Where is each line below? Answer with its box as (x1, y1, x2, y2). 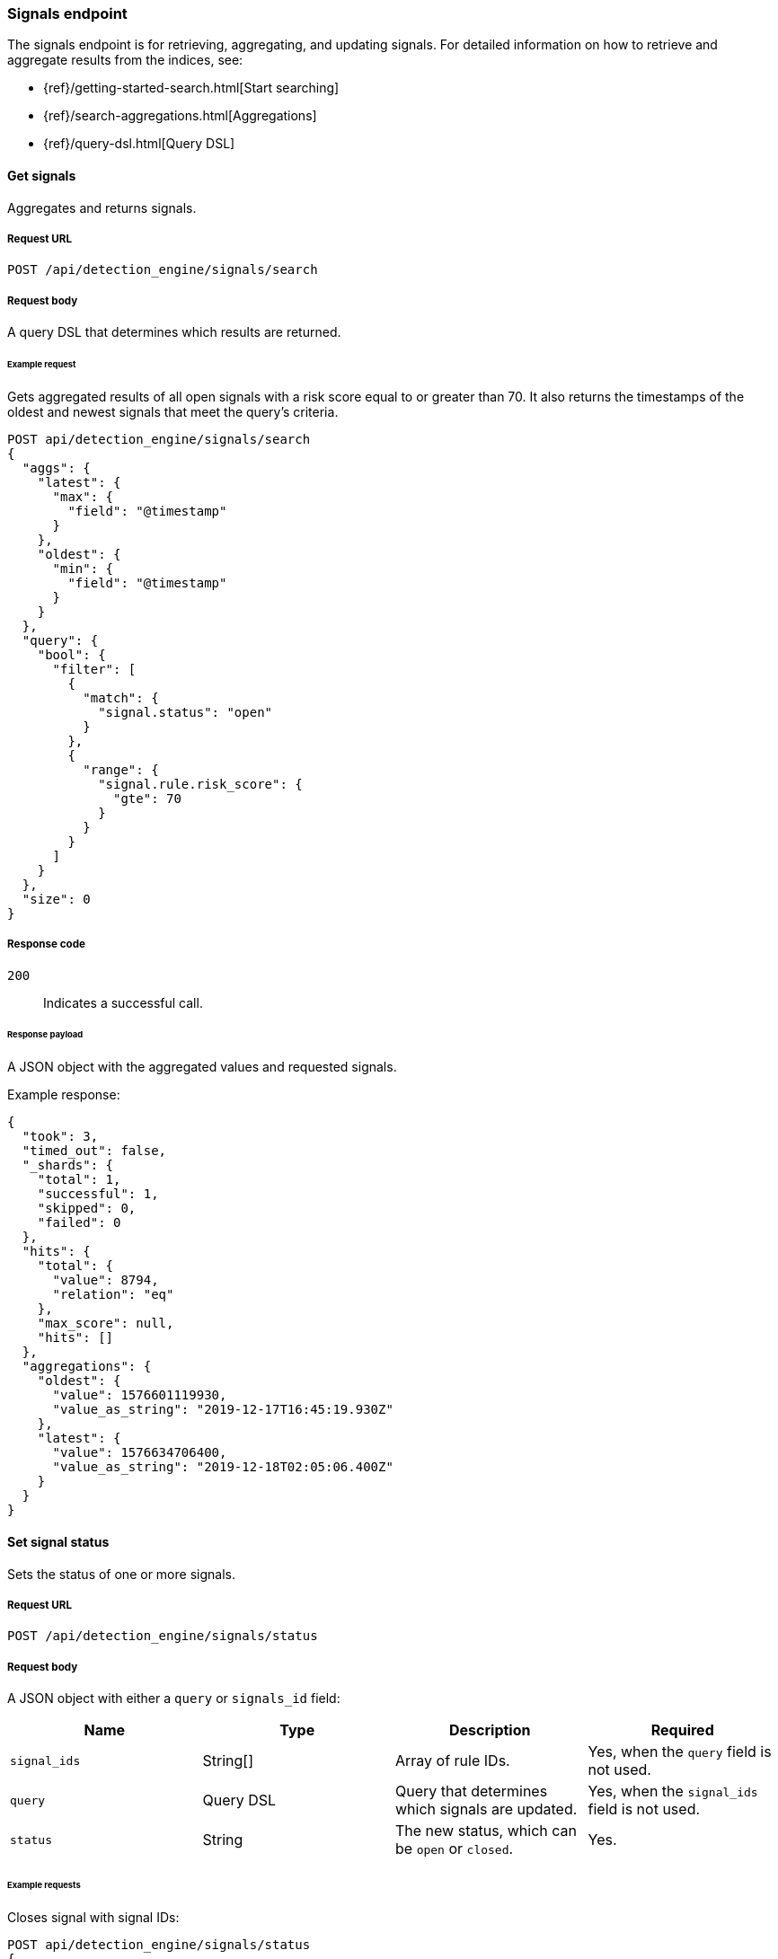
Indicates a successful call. (43, 994, 203, 1010)
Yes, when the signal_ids (588, 1782, 758, 1801)
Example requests (7, 1879, 81, 1890)
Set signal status (7, 1533, 110, 1549)
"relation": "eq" (52, 1287, 174, 1302)
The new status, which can (395, 1822, 577, 1840)
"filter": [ (52, 661, 137, 676)
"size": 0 (22, 891, 91, 906)
